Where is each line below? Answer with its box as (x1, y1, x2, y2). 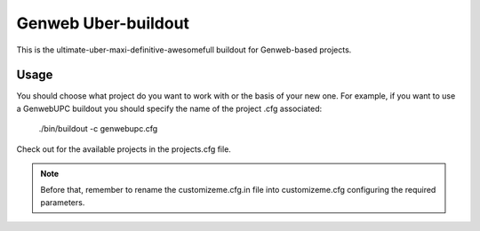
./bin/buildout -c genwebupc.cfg (38, 123, 158, 134)
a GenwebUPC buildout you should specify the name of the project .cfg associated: (16, 103, 323, 114)
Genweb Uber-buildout (16, 13, 190, 33)
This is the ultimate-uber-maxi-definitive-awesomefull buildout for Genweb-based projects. (16, 44, 352, 55)
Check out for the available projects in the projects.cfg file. (16, 143, 231, 155)
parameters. (40, 196, 85, 208)
